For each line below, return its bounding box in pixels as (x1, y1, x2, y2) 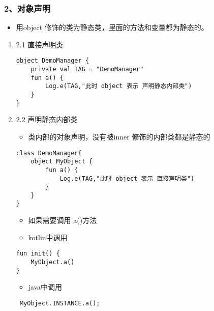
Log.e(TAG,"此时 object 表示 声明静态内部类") (45, 82, 192, 90)
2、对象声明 (4, 2, 51, 14)
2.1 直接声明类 (16, 39, 64, 49)
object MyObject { (30, 158, 93, 165)
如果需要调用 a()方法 (28, 215, 97, 225)
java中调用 (28, 281, 63, 292)
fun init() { (16, 250, 60, 258)
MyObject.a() (30, 258, 75, 266)
